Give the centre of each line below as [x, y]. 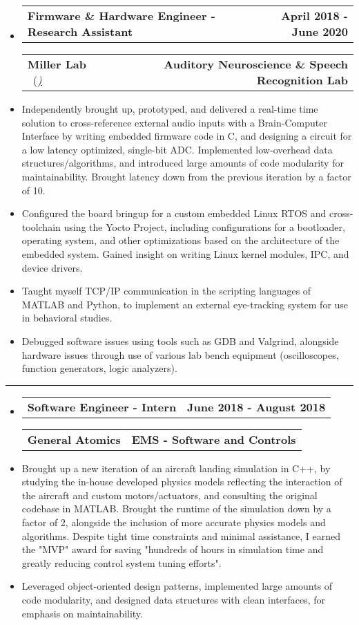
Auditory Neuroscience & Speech [256, 64]
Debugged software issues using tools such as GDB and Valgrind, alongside [180, 341]
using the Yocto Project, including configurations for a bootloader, [204, 226]
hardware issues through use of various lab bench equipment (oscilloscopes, [180, 354]
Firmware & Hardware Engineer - [121, 16]
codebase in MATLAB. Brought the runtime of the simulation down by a [176, 509]
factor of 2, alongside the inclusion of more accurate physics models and [174, 522]
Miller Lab [57, 64]
